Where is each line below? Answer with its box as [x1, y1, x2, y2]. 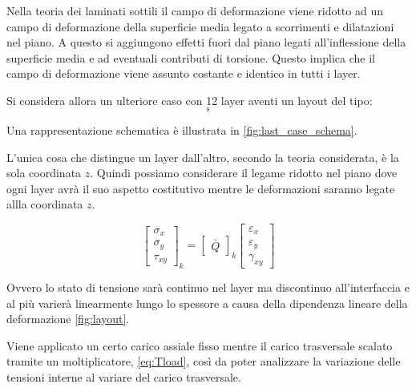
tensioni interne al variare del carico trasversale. [6, 368, 241, 385]
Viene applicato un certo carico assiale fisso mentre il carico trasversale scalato [6, 337, 393, 354]
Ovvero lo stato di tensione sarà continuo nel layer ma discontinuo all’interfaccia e [6, 278, 410, 295]
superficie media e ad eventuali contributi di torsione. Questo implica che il [6, 49, 376, 66]
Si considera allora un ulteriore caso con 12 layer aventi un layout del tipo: [6, 91, 373, 108]
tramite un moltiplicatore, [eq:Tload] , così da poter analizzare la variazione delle [6, 353, 401, 370]
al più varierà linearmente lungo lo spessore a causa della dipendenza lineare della [6, 294, 408, 311]
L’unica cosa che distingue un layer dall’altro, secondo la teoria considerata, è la [6, 148, 399, 165]
